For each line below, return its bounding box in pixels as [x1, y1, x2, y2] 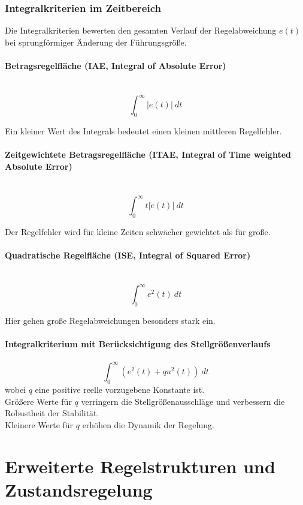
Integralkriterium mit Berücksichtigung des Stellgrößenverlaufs [5, 338, 271, 350]
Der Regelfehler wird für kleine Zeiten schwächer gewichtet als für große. [5, 225, 271, 238]
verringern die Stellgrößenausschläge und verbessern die [81, 395, 285, 407]
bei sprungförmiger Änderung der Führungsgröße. [5, 35, 187, 48]
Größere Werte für [5, 395, 72, 407]
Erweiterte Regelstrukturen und [5, 453, 275, 478]
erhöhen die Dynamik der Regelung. [82, 418, 214, 431]
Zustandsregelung [5, 477, 153, 501]
